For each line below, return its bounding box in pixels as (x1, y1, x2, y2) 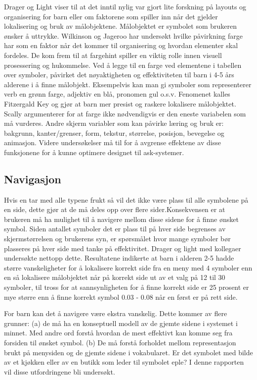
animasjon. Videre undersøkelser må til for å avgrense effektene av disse (4, 137, 221, 148)
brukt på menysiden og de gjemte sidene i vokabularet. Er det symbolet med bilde (4, 347, 253, 357)
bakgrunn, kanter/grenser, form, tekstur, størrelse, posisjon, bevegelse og (4, 127, 224, 138)
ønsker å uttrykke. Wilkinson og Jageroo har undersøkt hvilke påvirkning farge (4, 30, 243, 41)
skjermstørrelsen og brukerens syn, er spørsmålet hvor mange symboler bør (4, 233, 231, 244)
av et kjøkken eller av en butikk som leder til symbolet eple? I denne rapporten (4, 357, 244, 367)
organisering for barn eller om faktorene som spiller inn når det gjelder (4, 11, 218, 21)
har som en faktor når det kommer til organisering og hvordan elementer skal (4, 40, 238, 51)
